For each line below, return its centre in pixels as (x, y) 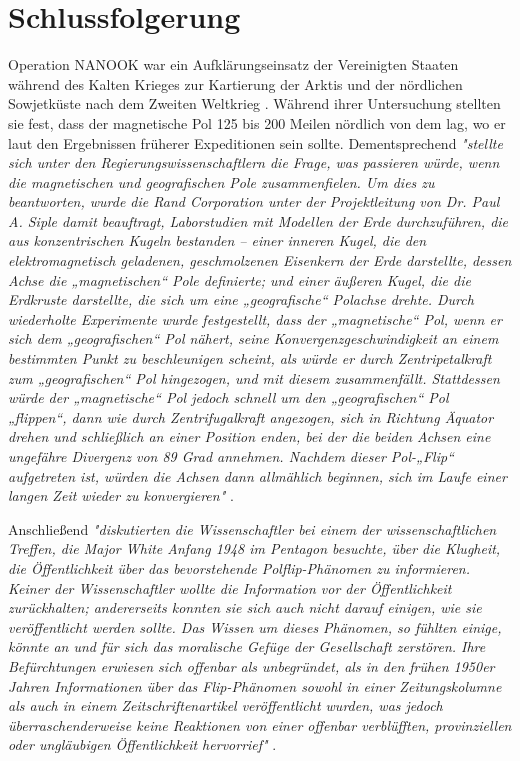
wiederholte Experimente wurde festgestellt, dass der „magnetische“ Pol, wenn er (255, 318)
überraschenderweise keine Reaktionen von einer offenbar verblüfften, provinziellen (260, 724)
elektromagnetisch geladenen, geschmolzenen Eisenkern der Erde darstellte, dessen (260, 260)
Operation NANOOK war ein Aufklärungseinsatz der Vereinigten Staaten (233, 64)
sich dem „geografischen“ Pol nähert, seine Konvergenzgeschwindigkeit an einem (253, 338)
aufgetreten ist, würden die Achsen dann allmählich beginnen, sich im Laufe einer (257, 475)
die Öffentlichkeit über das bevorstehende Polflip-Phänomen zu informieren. (239, 567)
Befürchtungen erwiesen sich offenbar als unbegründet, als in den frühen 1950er (251, 665)
